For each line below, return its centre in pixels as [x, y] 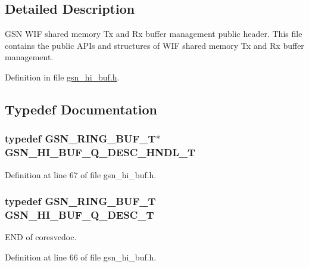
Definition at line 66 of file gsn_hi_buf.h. [81, 257]
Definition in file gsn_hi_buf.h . [62, 77]
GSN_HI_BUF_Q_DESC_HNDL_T [100, 152]
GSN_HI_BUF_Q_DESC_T [79, 214]
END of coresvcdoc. [41, 237]
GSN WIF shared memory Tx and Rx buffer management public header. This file [154, 34]
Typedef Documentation [81, 109]
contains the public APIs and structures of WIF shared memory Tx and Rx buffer [154, 45]
